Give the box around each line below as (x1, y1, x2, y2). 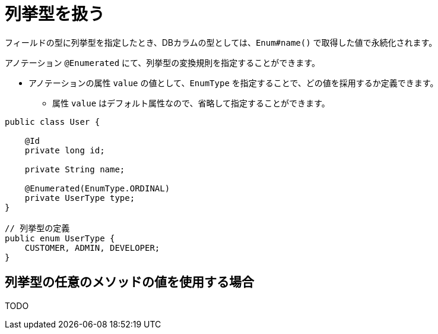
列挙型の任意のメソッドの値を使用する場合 (5, 275, 254, 290)
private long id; (24, 145, 105, 155)
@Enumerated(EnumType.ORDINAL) (24, 183, 170, 193)
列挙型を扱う (5, 4, 105, 24)
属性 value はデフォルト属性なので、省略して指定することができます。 (52, 97, 330, 108)
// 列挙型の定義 (5, 223, 70, 233)
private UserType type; (24, 193, 135, 203)
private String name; (24, 164, 125, 174)
